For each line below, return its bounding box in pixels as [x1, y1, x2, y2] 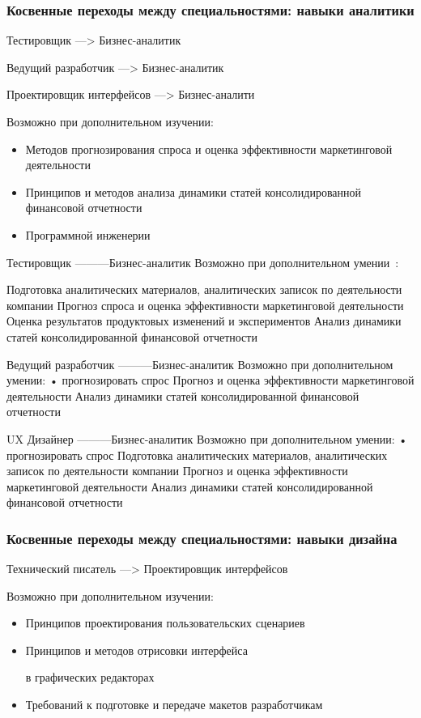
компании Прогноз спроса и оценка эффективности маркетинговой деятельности [6, 296, 404, 313]
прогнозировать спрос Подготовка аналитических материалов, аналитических [6, 446, 388, 463]
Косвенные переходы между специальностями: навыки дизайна [6, 528, 398, 548]
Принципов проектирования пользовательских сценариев [25, 614, 305, 631]
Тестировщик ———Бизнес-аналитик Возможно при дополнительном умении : [6, 253, 399, 270]
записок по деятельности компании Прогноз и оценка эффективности [6, 462, 348, 479]
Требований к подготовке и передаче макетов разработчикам [25, 696, 323, 713]
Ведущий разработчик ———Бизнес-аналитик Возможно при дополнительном [6, 355, 393, 372]
